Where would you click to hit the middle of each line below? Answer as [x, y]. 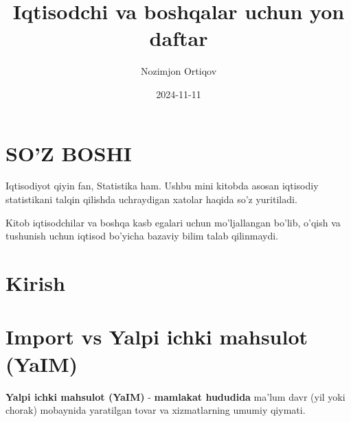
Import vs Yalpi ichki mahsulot [157, 337]
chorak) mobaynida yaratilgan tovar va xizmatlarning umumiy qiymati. [156, 410]
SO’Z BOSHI [69, 153]
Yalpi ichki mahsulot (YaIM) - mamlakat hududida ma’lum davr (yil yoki [175, 396]
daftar [179, 38]
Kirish [35, 283]
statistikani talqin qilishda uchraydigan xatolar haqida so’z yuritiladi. [151, 199]
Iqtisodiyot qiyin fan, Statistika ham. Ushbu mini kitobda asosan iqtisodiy [162, 186]
